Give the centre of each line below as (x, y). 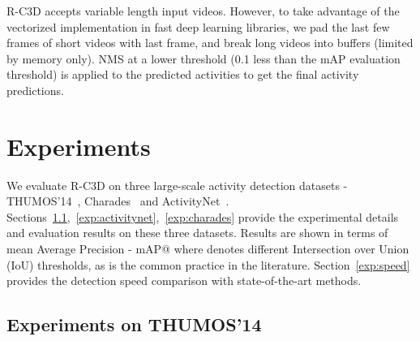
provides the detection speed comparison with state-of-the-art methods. (184, 281)
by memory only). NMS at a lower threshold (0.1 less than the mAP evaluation (204, 58)
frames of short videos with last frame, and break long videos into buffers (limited (210, 43)
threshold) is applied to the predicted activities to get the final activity (183, 74)
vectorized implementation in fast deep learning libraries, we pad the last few (198, 26)
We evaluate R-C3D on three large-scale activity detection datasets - (177, 185)
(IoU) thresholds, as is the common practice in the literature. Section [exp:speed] (208, 264)
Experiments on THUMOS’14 (134, 324)
